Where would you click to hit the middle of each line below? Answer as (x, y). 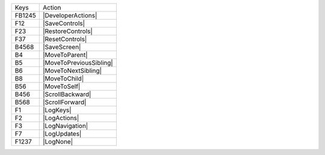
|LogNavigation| (65, 126)
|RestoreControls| (67, 31)
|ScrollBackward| (67, 94)
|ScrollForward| (64, 102)
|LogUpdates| (62, 134)
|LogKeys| (57, 110)
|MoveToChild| (63, 78)
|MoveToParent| (65, 55)
